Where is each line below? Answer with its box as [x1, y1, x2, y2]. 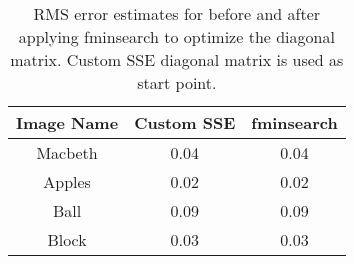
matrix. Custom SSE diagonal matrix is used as [10, 48, 344, 71]
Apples [43, 170, 91, 193]
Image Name [16, 111, 119, 134]
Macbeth [36, 141, 98, 164]
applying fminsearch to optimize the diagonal [18, 25, 335, 48]
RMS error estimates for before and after [33, 2, 321, 25]
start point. [137, 71, 217, 94]
